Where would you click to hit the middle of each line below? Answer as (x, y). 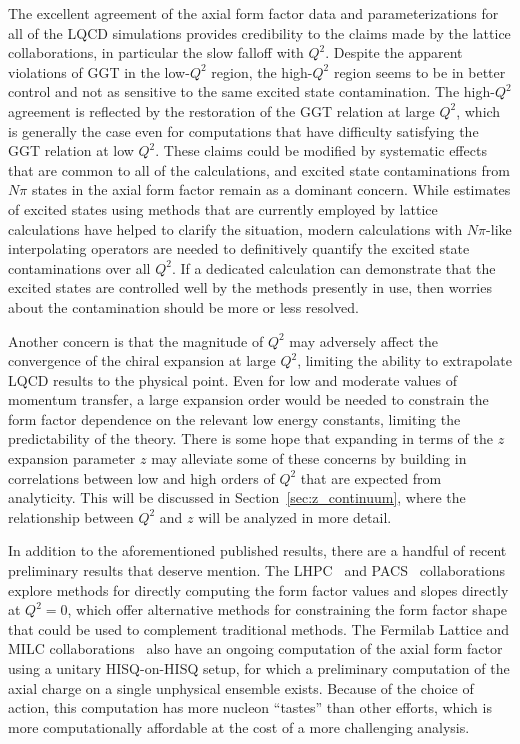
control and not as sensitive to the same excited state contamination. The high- (251, 91)
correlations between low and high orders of (141, 477)
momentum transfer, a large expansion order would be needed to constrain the (248, 399)
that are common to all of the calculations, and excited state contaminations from (259, 169)
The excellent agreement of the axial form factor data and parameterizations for (253, 13)
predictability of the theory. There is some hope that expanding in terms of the (250, 438)
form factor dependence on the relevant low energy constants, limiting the (234, 418)
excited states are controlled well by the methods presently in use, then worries (250, 287)
